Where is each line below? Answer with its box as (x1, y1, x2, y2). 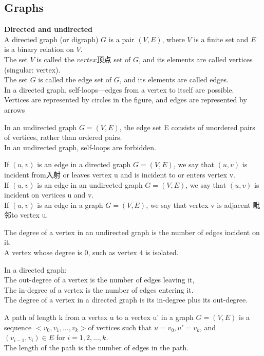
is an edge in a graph (37, 199, 103, 210)
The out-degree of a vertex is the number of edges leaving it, (4, 274, 195, 285)
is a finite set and (194, 33, 249, 44)
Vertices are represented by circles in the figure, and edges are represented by (4, 94, 247, 105)
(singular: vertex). (4, 64, 61, 75)
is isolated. (145, 247, 179, 258)
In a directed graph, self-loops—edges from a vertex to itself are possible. (4, 84, 234, 95)
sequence (4, 322, 32, 332)
